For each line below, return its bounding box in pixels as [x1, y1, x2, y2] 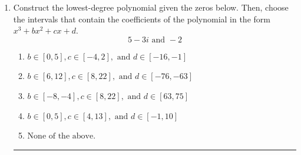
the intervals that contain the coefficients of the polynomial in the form [13, 12, 270, 25]
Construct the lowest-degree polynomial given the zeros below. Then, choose [13, 1, 289, 13]
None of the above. [27, 132, 96, 141]
